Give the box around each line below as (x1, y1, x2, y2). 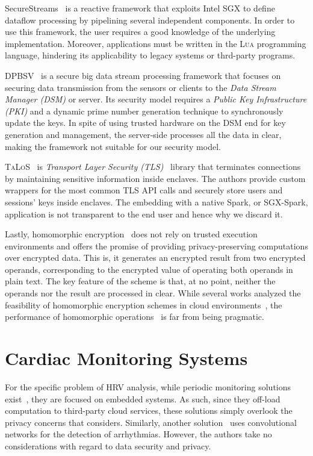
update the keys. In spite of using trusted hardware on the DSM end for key (5, 116, 286, 129)
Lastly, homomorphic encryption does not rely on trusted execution (5, 228, 258, 240)
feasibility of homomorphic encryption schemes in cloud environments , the (5, 298, 282, 311)
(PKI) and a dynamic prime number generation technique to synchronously (5, 104, 284, 117)
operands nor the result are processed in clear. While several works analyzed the (5, 287, 301, 299)
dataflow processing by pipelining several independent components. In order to (5, 13, 295, 26)
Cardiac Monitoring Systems (5, 346, 248, 370)
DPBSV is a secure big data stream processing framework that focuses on (5, 69, 281, 81)
